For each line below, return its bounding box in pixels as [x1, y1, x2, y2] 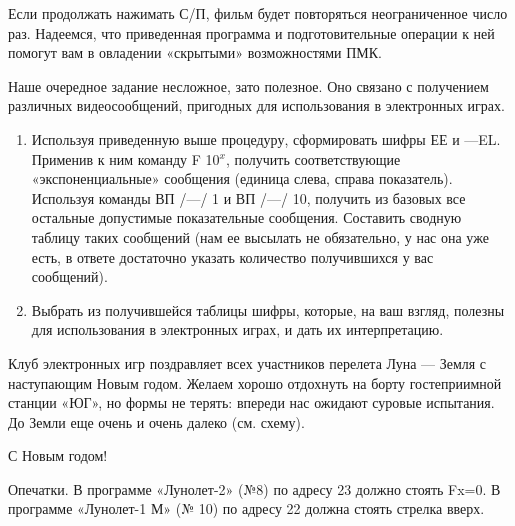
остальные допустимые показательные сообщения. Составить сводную [31, 207, 462, 228]
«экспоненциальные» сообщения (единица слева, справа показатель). [31, 168, 453, 189]
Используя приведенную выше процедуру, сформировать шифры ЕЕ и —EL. [31, 128, 501, 149]
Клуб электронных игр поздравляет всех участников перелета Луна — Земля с [8, 352, 487, 373]
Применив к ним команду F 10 [31, 148, 220, 169]
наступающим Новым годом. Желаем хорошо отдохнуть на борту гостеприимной [8, 372, 502, 393]
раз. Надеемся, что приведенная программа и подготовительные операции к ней [8, 22, 495, 43]
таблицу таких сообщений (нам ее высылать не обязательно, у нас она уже [31, 226, 489, 247]
